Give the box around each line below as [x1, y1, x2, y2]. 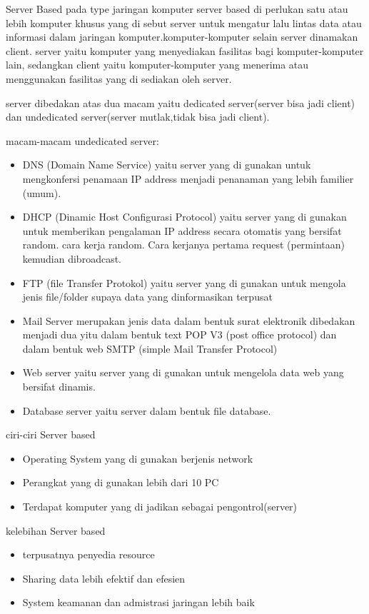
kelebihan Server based [6, 523, 106, 538]
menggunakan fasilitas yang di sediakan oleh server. [6, 71, 232, 86]
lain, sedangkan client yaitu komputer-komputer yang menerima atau [6, 57, 309, 72]
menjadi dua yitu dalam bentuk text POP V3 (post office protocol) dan [22, 327, 337, 342]
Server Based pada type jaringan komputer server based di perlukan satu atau [6, 1, 348, 16]
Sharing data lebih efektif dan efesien [22, 570, 186, 585]
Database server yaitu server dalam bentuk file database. [22, 403, 271, 418]
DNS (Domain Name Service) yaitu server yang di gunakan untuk [22, 157, 311, 172]
